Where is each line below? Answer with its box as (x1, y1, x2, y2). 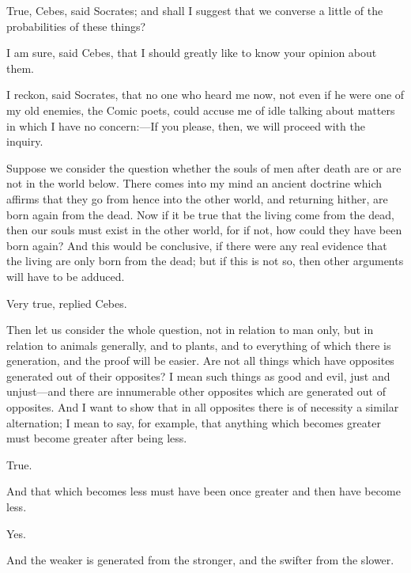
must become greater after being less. (6, 430, 187, 446)
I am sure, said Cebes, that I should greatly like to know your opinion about (6, 44, 377, 61)
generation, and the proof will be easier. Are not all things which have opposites (6, 352, 394, 369)
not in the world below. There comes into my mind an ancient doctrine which (6, 175, 383, 192)
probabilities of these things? (6, 17, 146, 34)
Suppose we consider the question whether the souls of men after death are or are (6, 159, 402, 176)
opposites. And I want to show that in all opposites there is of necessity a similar (6, 399, 399, 416)
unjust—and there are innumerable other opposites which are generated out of (6, 383, 386, 400)
